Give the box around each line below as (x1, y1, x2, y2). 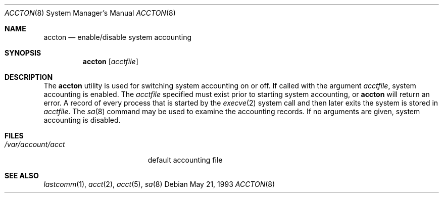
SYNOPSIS (5, 48, 41, 57)
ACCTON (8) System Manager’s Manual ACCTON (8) (5, 9, 176, 17)
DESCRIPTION (5, 73, 53, 81)
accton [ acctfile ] (82, 57, 138, 66)
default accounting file (147, 156, 223, 164)
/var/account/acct (5, 140, 65, 149)
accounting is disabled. (43, 116, 121, 124)
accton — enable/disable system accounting (43, 33, 192, 41)
